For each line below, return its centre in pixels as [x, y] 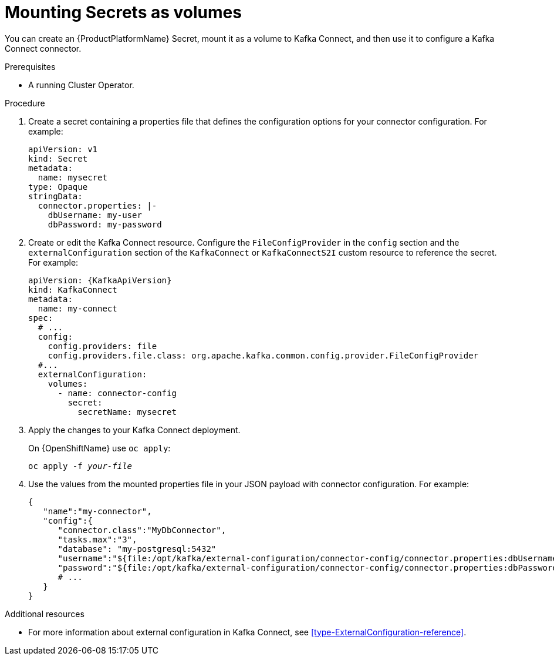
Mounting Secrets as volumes [123, 12]
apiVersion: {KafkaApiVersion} [100, 280]
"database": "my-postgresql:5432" [137, 549]
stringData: [55, 196]
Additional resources [45, 614]
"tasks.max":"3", [97, 539]
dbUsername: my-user [95, 215]
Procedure [25, 103]
